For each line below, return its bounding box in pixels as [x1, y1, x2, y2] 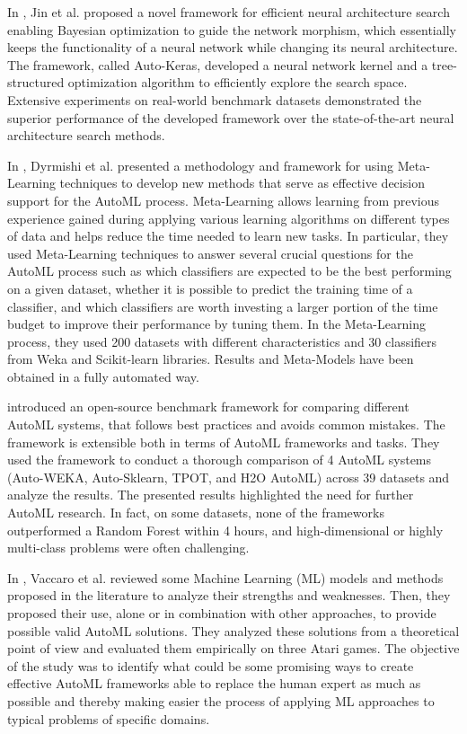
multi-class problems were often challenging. [7, 538, 250, 557]
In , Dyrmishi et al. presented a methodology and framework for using [7, 155, 393, 174]
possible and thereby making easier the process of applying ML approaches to [7, 691, 435, 710]
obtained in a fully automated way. [7, 367, 199, 385]
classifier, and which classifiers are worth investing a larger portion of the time [7, 296, 438, 315]
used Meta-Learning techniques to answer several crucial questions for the [7, 243, 413, 262]
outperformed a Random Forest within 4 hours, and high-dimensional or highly [7, 520, 444, 539]
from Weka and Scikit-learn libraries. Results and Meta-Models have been [7, 349, 414, 368]
